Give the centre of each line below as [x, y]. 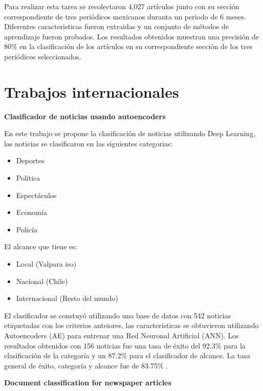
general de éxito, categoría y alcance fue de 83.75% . [86, 365]
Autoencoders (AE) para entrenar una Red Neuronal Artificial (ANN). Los [122, 335]
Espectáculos [36, 195]
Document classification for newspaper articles [88, 383]
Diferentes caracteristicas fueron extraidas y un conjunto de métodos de [117, 26]
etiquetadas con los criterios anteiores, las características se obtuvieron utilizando [131, 325]
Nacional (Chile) [42, 281]
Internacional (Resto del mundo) [67, 298]
